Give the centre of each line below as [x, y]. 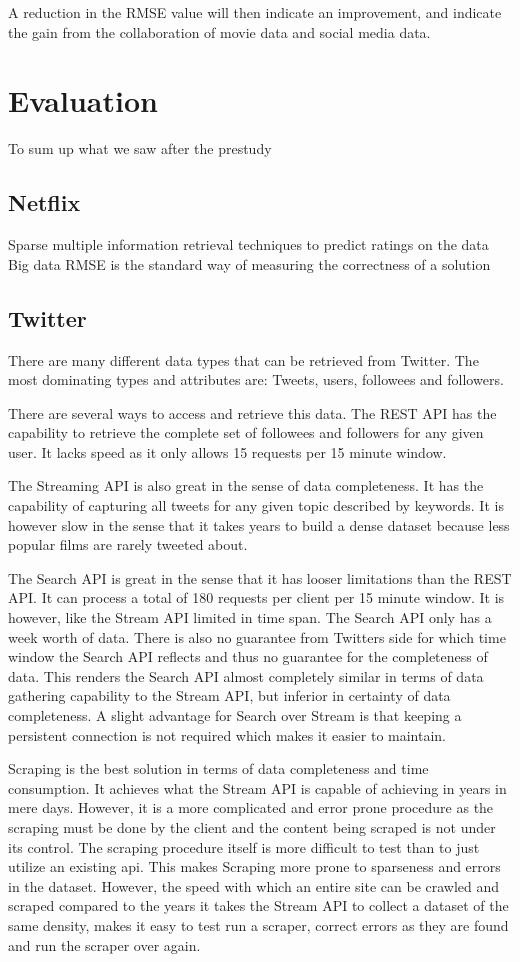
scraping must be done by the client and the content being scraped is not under [252, 826]
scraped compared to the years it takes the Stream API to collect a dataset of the [258, 905]
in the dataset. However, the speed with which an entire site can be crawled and [254, 885]
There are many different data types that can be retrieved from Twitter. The [243, 359]
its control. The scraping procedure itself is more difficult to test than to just [244, 846]
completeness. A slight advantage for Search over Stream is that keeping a [235, 715]
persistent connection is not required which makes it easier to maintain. [227, 734]
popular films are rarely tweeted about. [128, 544]
